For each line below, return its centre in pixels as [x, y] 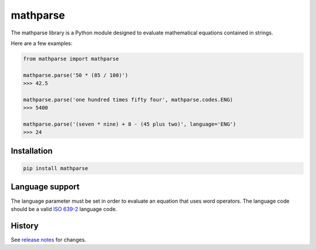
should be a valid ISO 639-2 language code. [64, 209]
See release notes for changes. [49, 239]
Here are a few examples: [42, 43]
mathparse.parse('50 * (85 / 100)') [76, 75]
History [25, 226]
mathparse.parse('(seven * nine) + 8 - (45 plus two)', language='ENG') [130, 124]
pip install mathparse [56, 169]
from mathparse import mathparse [71, 59]
